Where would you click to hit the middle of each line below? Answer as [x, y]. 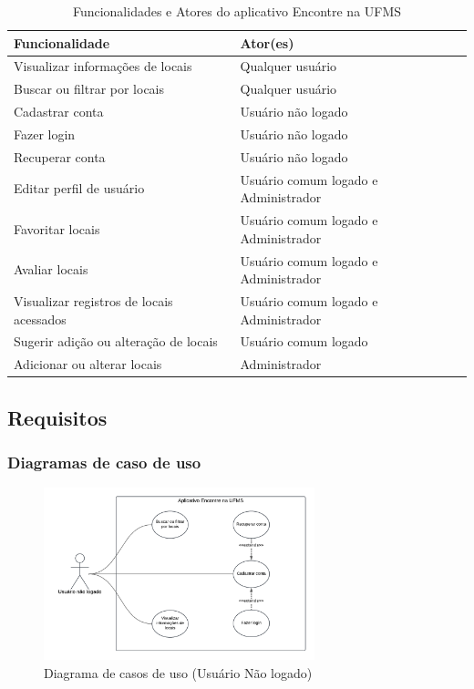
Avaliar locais [51, 269]
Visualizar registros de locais [93, 300]
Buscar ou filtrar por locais [89, 89]
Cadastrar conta [59, 112]
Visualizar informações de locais [103, 66]
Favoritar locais [57, 228]
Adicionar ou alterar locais [88, 364]
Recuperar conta [60, 156]
